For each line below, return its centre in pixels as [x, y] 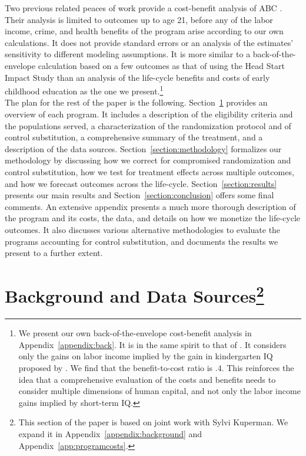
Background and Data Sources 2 [134, 294]
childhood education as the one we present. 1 [84, 90]
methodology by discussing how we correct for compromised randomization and [148, 160]
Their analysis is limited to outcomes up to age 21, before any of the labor [139, 19]
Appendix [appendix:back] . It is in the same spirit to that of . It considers [152, 344]
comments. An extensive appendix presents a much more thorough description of [150, 206]
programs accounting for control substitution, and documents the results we [142, 241]
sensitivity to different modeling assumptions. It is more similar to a [128, 54]
